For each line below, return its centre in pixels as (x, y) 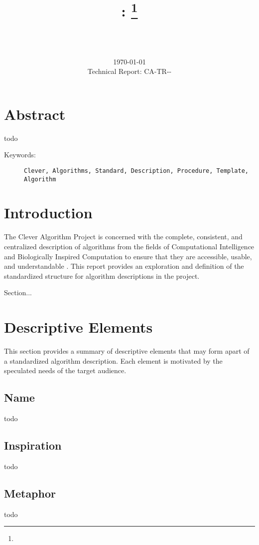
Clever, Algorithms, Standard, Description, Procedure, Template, (136, 171)
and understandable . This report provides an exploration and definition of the (124, 266)
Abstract (35, 114)
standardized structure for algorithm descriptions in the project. (102, 275)
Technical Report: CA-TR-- (129, 71)
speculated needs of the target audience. (65, 370)
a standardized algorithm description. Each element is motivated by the (113, 360)
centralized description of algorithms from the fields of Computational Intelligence (129, 246)
